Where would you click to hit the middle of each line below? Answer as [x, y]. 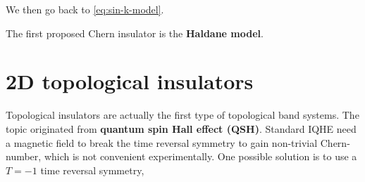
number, [24, 156]
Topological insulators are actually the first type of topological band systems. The [182, 115]
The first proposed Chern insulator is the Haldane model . [135, 33]
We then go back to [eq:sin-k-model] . [85, 9]
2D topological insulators [130, 81]
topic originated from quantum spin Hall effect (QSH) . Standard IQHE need [181, 128]
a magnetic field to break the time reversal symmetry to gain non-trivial [162, 142]
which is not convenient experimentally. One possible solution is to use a [200, 156]
